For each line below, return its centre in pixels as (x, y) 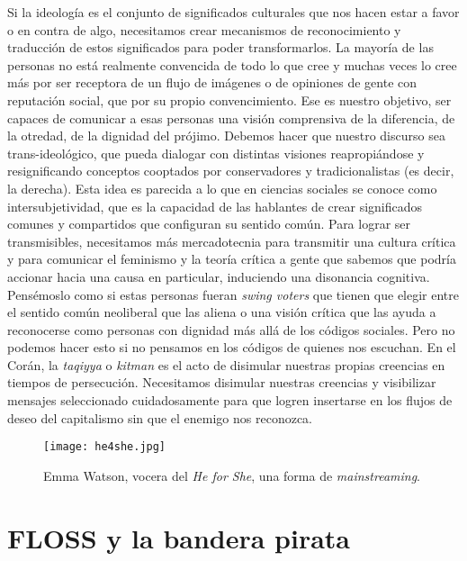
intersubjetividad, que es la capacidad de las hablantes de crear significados (215, 206)
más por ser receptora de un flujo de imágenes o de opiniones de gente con (212, 82)
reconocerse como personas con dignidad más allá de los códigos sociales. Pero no (231, 329)
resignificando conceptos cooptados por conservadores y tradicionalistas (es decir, (231, 171)
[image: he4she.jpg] (105, 447)
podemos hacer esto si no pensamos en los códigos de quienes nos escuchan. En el (232, 347)
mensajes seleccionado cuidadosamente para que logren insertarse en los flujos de (230, 400)
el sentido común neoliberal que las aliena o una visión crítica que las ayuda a (222, 312)
